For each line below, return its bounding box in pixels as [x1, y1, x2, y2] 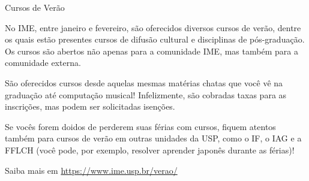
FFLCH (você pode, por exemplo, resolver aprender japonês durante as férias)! [5, 143, 295, 156]
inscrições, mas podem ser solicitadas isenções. [5, 100, 175, 113]
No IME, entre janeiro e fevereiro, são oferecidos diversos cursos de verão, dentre [5, 21, 301, 34]
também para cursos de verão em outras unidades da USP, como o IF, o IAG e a [5, 132, 302, 144]
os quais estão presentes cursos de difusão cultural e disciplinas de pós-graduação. [5, 33, 305, 46]
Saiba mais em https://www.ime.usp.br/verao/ [5, 164, 178, 176]
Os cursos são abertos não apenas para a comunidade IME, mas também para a [5, 44, 298, 57]
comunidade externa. [5, 56, 81, 69]
